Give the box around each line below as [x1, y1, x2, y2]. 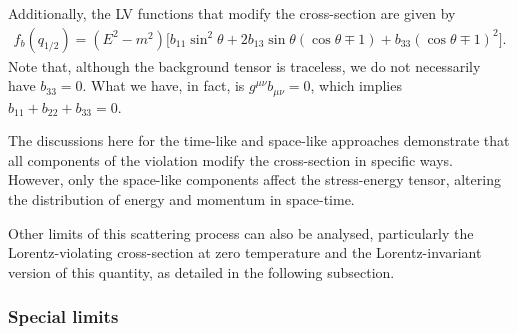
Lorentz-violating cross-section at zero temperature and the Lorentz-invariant [8, 242, 482, 263]
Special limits [8, 304, 119, 329]
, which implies [310, 75, 402, 96]
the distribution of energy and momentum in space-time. [8, 189, 355, 210]
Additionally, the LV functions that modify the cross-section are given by [8, 3, 456, 23]
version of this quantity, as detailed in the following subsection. [8, 261, 395, 282]
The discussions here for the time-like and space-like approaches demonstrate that [8, 130, 510, 151]
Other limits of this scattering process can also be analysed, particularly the [8, 222, 474, 243]
